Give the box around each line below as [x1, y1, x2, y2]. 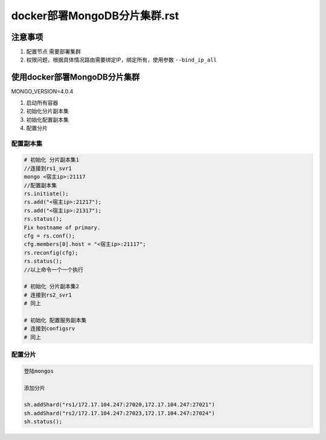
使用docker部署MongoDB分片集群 [11, 72, 140, 83]
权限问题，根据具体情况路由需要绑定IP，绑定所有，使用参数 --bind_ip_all [26, 56, 217, 63]
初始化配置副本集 [26, 116, 69, 123]
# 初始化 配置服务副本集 [24, 316, 87, 324]
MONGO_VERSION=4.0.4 [11, 88, 74, 95]
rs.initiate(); [24, 190, 69, 197]
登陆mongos [24, 368, 54, 374]
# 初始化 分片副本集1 [24, 157, 80, 163]
